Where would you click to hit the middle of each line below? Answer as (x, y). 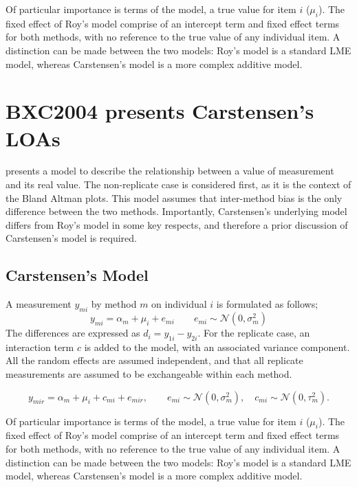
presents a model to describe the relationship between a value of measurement (170, 171)
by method (114, 304)
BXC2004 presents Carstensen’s (160, 111)
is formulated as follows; (267, 304)
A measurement (39, 304)
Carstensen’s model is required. (71, 238)
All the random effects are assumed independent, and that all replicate (154, 360)
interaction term (40, 347)
